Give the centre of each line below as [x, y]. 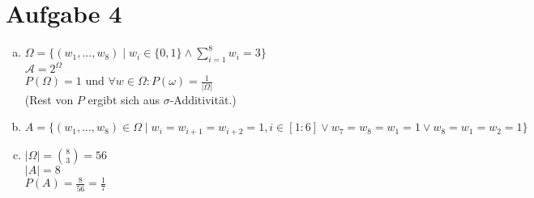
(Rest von [49, 99]
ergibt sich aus [124, 99]
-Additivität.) [203, 99]
